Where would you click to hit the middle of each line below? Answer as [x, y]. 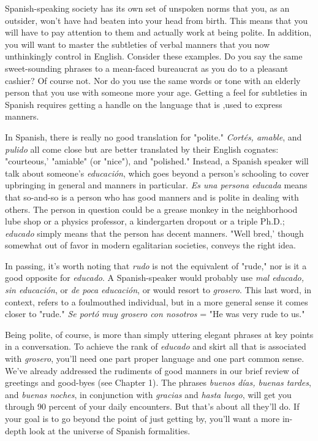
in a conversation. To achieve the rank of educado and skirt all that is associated [156, 346]
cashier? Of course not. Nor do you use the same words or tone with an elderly [153, 80]
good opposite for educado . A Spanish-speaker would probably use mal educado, [155, 278]
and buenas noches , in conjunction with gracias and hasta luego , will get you [148, 394]
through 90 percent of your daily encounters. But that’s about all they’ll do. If [152, 406]
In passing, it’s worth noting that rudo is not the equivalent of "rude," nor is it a [156, 265]
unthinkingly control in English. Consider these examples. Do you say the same [154, 56]
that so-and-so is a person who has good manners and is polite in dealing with [152, 197]
